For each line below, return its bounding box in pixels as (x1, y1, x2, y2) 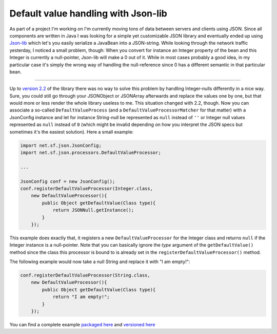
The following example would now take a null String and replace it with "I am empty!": (9, 258, 190, 265)
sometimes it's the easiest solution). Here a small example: (9, 128, 134, 135)
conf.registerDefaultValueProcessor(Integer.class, (20, 185, 153, 191)
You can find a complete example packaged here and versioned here (9, 321, 155, 327)
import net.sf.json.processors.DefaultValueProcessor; (20, 150, 161, 155)
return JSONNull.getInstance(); (52, 207, 134, 213)
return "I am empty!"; (52, 294, 110, 300)
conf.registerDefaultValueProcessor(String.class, (20, 272, 151, 279)
